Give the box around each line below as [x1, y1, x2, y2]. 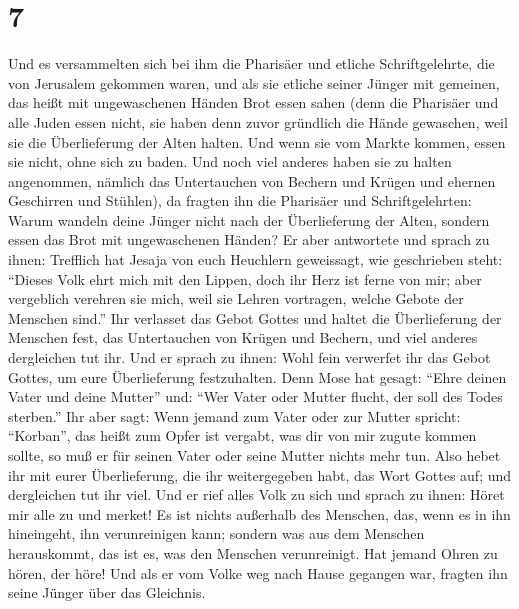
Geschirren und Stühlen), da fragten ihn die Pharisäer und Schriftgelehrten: [8, 190, 472, 211]
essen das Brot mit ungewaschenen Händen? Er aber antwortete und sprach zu [8, 229, 490, 250]
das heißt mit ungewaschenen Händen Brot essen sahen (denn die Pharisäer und [8, 92, 499, 113]
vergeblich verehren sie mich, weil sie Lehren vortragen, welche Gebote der [8, 288, 464, 309]
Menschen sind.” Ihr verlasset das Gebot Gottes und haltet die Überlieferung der [8, 307, 502, 328]
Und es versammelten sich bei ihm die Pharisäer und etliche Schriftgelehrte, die [8, 53, 495, 74]
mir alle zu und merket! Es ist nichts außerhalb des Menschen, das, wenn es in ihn [8, 503, 511, 524]
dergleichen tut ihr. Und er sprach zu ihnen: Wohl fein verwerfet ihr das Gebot [8, 347, 491, 368]
